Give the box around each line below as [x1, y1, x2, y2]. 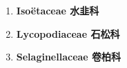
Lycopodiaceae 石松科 [16, 26, 120, 41]
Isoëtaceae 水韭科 [16, 3, 99, 17]
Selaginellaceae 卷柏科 [16, 49, 121, 64]
